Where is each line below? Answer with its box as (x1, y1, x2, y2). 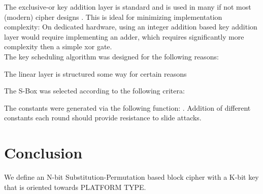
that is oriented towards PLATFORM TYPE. (4, 181, 146, 192)
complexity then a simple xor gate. (4, 41, 112, 52)
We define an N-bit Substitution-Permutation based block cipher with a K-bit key (4, 172, 259, 182)
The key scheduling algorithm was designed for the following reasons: (4, 51, 219, 61)
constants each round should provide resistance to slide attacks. (4, 112, 202, 123)
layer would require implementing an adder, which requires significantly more (4, 31, 244, 42)
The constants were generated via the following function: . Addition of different (4, 102, 251, 113)
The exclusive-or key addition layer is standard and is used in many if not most (4, 2, 251, 12)
